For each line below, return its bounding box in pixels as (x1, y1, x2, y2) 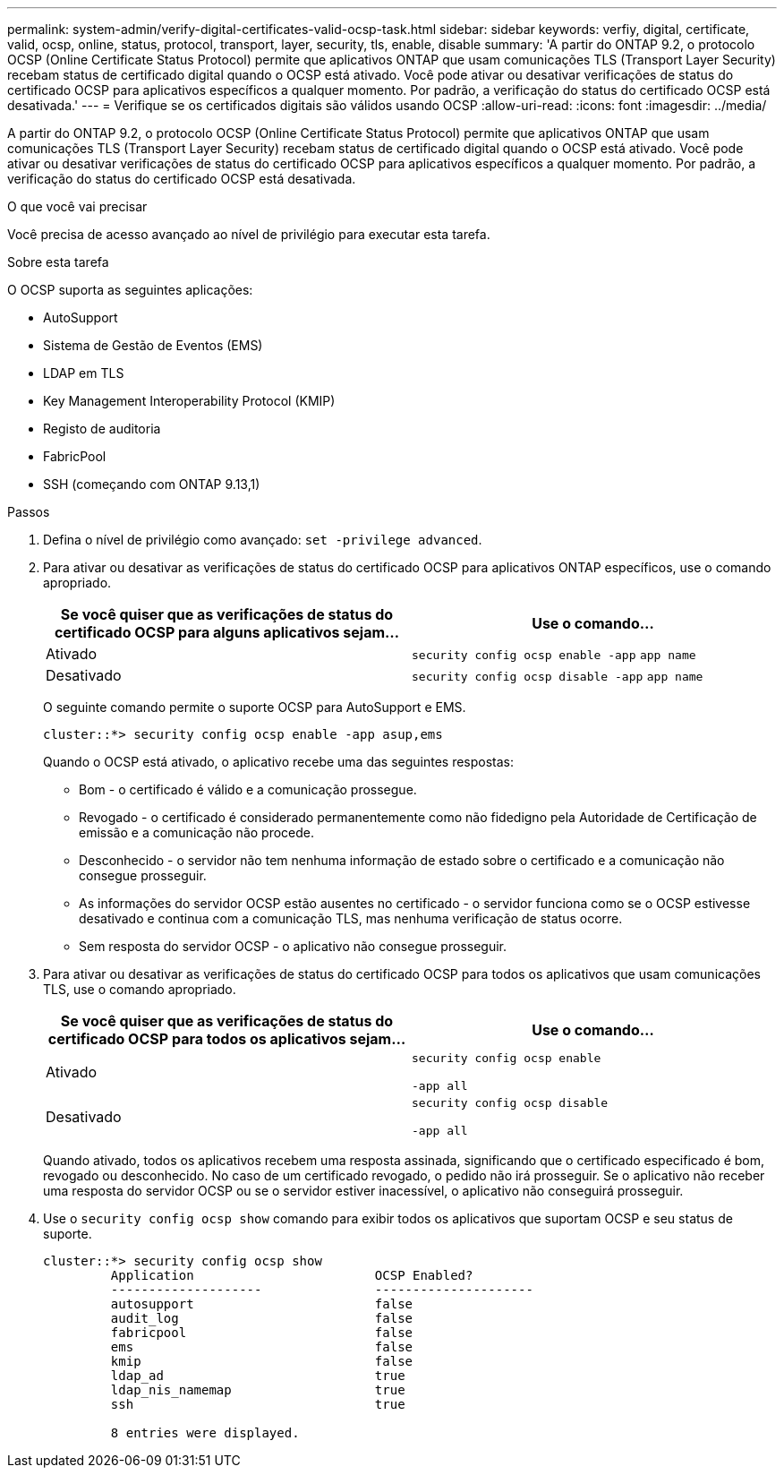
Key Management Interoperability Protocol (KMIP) (43, 393, 336, 408)
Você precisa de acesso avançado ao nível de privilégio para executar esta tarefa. (7, 227, 490, 242)
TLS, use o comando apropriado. (43, 982, 236, 997)
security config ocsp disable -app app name (412, 670, 703, 683)
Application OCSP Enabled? (110, 1268, 473, 1282)
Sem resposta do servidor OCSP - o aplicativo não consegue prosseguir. (79, 939, 507, 954)
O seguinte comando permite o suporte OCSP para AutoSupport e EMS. (43, 699, 466, 715)
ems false (110, 1340, 413, 1354)
